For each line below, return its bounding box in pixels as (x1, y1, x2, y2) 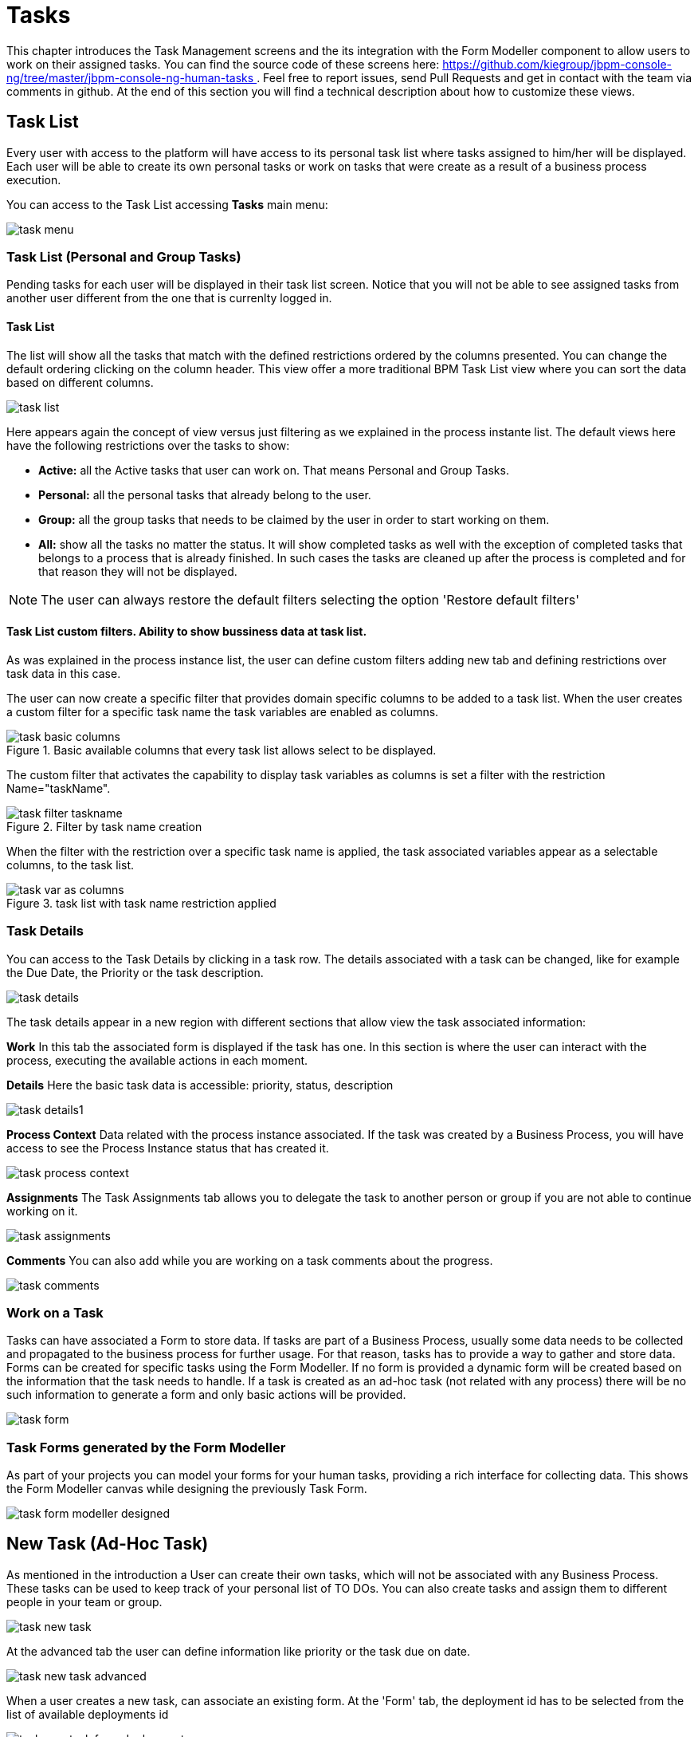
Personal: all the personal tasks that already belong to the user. (38, 487, 371, 502)
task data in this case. (6, 666, 121, 680)
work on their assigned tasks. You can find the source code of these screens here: (6, 57, 440, 71)
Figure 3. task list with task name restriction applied (6, 896, 276, 910)
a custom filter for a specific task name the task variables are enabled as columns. (6, 704, 439, 719)
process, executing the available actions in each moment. (6, 1053, 308, 1067)
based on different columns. (6, 375, 154, 389)
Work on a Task (6, 1304, 104, 1321)
